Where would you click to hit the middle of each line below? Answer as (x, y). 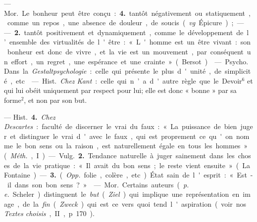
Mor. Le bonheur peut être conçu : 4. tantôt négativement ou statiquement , (127, 13)
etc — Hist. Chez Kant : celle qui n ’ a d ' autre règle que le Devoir (129, 80)
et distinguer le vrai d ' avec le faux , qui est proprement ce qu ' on (122, 136)
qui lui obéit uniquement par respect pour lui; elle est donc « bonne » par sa (120, 90)
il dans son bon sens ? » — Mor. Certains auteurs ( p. (98, 184)
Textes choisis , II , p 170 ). (49, 213)
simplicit (238, 71)
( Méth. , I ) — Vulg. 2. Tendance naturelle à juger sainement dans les (119, 155)
